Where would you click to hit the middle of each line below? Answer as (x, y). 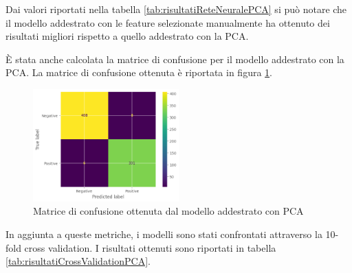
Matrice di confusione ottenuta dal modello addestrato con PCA (168, 211)
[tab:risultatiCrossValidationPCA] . (78, 261)
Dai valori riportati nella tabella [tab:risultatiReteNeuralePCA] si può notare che (176, 9)
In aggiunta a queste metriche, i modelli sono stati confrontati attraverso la (164, 234)
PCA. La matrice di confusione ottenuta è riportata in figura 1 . (139, 72)
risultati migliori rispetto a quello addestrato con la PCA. (127, 36)
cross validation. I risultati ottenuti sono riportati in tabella (150, 247)
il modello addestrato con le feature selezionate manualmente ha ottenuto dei (168, 22)
